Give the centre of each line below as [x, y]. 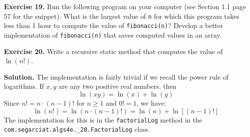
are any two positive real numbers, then [117, 86]
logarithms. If [24, 86]
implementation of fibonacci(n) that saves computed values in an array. [113, 34]
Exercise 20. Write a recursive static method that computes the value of [113, 51]
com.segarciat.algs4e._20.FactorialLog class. [77, 129]
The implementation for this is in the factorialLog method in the [103, 119]
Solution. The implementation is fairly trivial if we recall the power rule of [116, 76]
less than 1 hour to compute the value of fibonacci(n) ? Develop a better [114, 25]
